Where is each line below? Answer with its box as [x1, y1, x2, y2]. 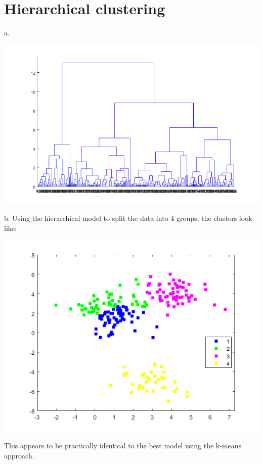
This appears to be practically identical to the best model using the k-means [4, 440, 242, 451]
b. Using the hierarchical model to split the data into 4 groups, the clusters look [4, 213, 252, 223]
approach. [4, 450, 34, 460]
